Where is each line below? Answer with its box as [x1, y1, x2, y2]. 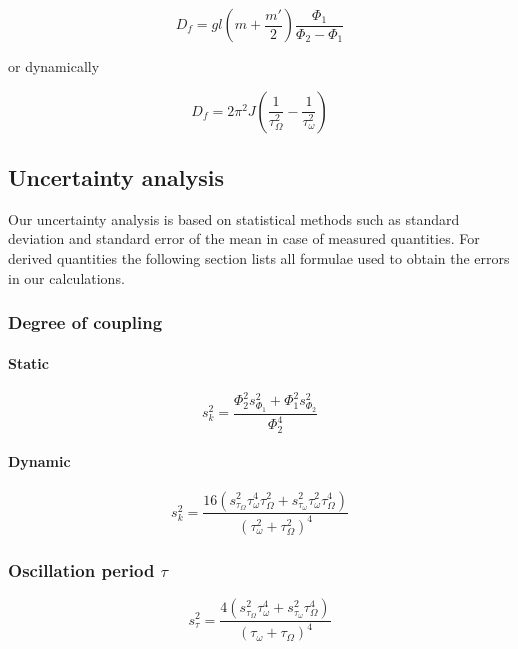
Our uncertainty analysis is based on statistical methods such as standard [8, 208, 460, 229]
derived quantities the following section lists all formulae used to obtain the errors [8, 247, 510, 268]
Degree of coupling [8, 310, 163, 335]
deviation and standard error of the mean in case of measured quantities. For [8, 228, 480, 249]
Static [8, 352, 49, 373]
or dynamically [8, 56, 100, 76]
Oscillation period [8, 557, 155, 582]
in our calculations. [8, 267, 125, 288]
